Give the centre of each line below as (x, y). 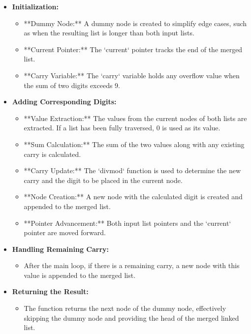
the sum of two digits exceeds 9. (72, 85)
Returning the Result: (50, 291)
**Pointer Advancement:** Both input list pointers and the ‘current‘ (127, 223)
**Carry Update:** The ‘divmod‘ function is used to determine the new (132, 170)
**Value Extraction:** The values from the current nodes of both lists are (135, 118)
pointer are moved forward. (65, 232)
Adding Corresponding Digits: (64, 102)
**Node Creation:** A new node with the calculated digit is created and (133, 197)
